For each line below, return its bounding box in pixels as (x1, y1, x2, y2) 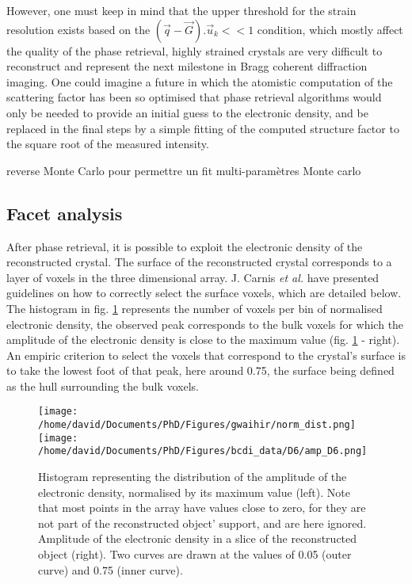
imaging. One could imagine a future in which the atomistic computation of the (6, 73, 393, 90)
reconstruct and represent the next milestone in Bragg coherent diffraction (6, 58, 368, 74)
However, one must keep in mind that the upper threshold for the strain (6, 2, 357, 18)
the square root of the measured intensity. (6, 136, 209, 152)
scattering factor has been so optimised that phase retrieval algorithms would (6, 89, 382, 105)
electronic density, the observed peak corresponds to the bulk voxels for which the (6, 315, 404, 332)
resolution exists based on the (6, 21, 151, 37)
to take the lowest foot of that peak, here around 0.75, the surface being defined (6, 362, 395, 379)
